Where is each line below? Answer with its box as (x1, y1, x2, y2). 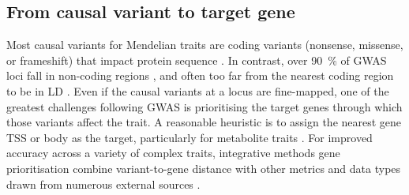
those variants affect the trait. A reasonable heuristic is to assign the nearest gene (6, 114, 402, 130)
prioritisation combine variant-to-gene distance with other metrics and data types (6, 159, 401, 176)
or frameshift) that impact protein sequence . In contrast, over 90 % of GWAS (6, 51, 387, 68)
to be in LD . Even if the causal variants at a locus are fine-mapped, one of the (6, 82, 389, 99)
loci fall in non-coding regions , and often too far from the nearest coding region (6, 67, 394, 84)
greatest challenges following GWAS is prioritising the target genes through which (6, 98, 403, 114)
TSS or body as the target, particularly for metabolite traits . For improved (6, 129, 373, 145)
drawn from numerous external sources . (6, 175, 201, 192)
